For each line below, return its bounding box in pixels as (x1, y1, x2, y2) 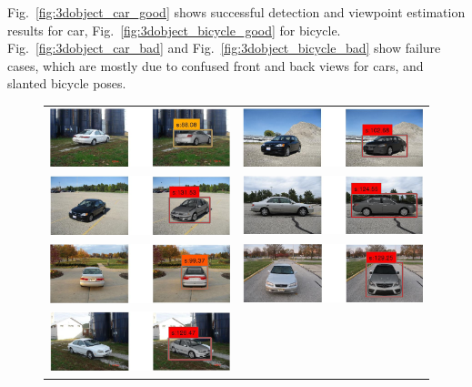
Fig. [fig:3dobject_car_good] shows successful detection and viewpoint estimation (7, 3, 466, 21)
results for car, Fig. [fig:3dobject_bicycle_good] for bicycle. (7, 20, 341, 39)
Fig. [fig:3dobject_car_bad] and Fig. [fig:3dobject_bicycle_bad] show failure (7, 38, 441, 57)
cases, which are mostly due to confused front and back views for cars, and (7, 56, 424, 75)
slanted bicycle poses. (7, 74, 126, 93)
